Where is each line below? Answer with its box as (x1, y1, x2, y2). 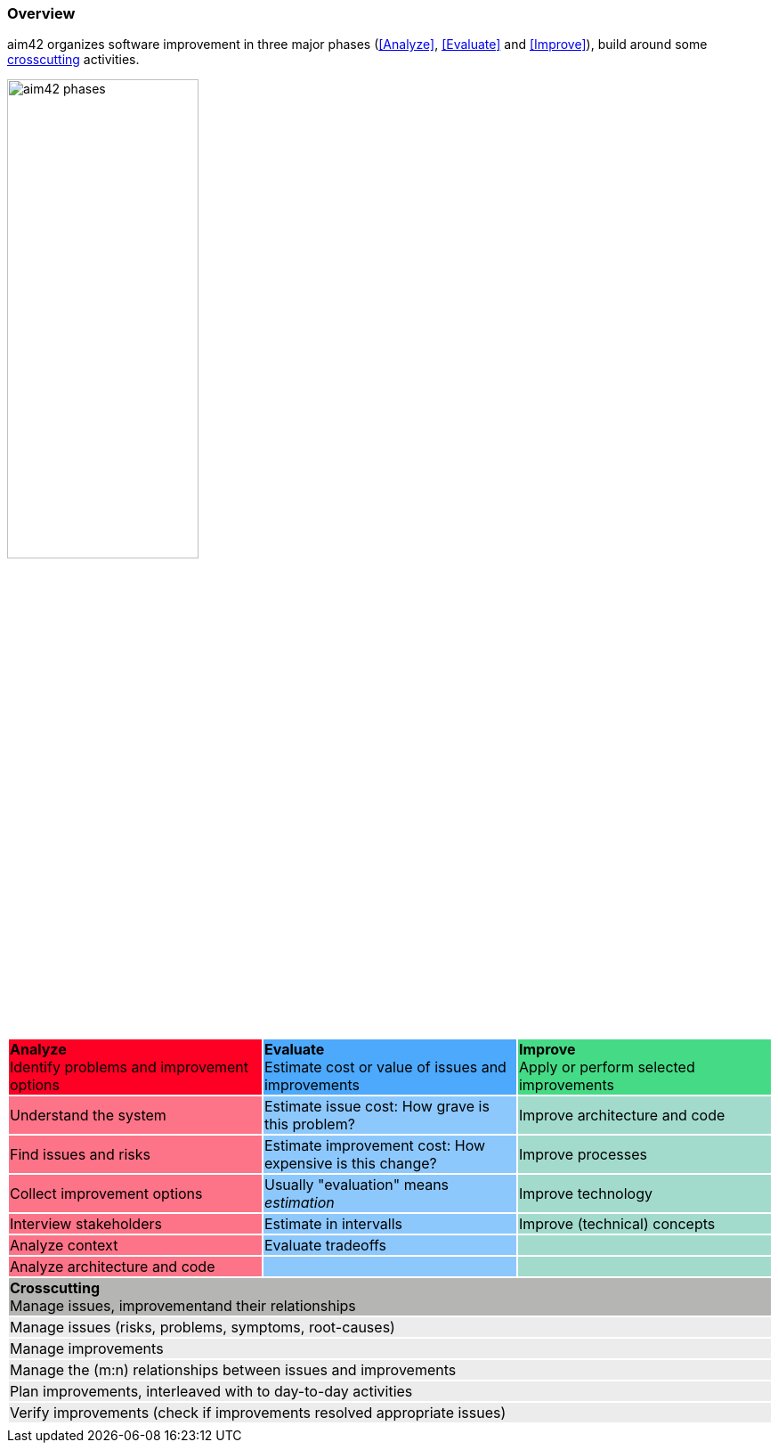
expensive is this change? (263, 1154, 437, 1173)
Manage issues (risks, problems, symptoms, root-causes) (10, 1318, 395, 1337)
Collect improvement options (10, 1185, 203, 1203)
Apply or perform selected (518, 1058, 695, 1077)
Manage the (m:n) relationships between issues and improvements (10, 1361, 457, 1380)
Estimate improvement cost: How (263, 1136, 486, 1155)
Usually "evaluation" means (263, 1176, 450, 1194)
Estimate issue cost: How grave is (263, 1097, 490, 1116)
